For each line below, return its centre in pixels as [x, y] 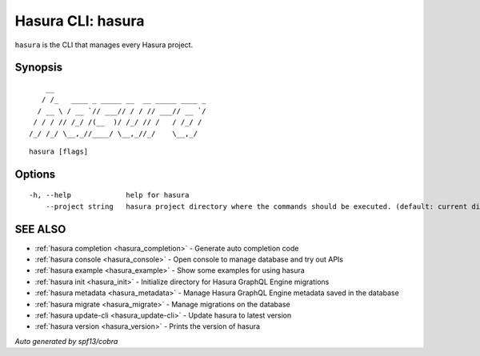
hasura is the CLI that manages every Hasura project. [104, 45]
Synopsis [39, 68]
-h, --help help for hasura [109, 195]
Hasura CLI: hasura [80, 21]
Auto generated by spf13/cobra [66, 341]
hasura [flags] [59, 151]
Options [35, 174]
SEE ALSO [40, 229]
